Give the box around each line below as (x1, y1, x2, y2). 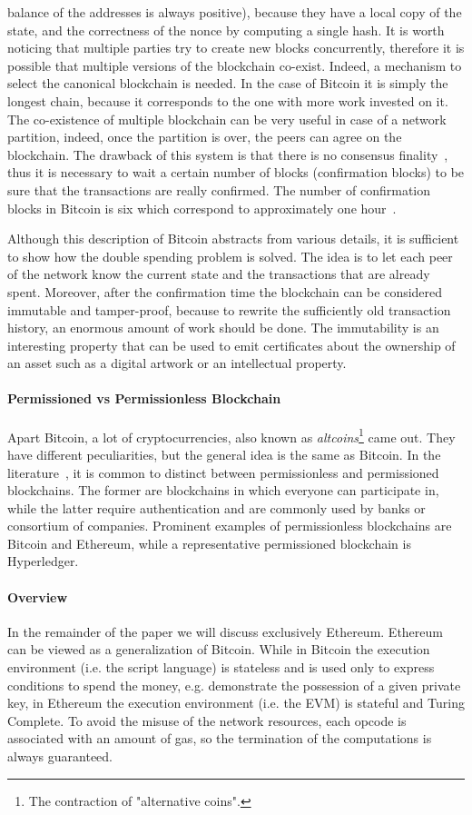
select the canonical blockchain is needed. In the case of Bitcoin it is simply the (7, 74, 448, 93)
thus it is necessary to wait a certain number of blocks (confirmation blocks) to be (7, 163, 465, 182)
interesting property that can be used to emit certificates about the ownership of (7, 335, 456, 354)
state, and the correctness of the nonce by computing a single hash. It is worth (7, 20, 445, 39)
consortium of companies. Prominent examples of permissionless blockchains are (7, 516, 452, 535)
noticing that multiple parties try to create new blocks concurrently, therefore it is (7, 38, 465, 57)
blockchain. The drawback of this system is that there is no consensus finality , (7, 144, 448, 164)
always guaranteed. (7, 747, 113, 766)
